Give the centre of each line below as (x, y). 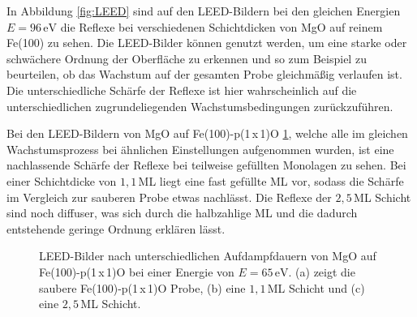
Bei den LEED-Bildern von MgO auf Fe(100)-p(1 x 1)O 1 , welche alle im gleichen (207, 133)
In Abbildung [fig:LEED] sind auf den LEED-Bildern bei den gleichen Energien (204, 11)
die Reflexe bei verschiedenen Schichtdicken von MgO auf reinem (221, 26)
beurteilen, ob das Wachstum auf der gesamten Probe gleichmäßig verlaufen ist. (204, 74)
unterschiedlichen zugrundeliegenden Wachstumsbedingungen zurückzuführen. (200, 106)
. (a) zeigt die (322, 271)
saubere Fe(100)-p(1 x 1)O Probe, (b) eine (142, 287)
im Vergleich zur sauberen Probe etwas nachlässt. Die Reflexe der (169, 197)
